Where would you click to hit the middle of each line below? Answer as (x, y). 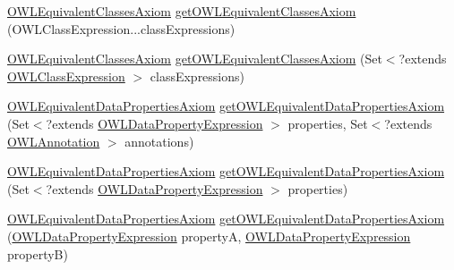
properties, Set (328, 123)
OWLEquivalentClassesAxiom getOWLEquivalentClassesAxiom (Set (195, 59)
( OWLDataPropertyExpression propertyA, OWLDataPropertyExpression (209, 236)
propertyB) (38, 253)
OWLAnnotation (54, 141)
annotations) (159, 141)
